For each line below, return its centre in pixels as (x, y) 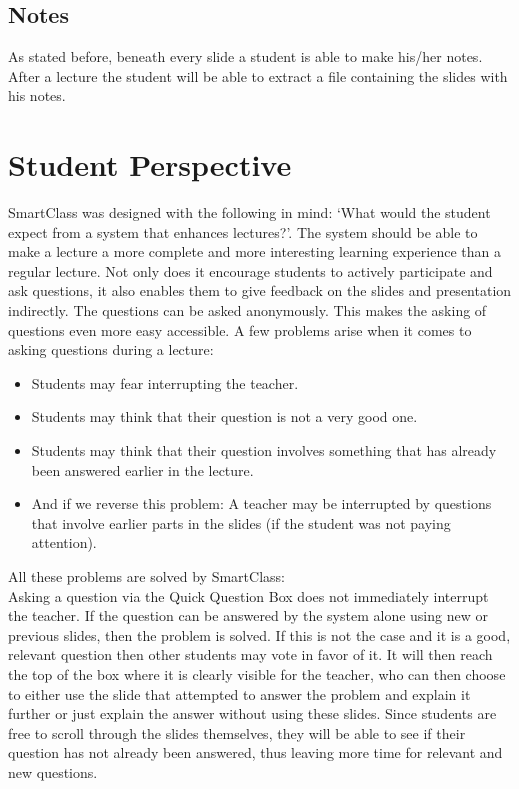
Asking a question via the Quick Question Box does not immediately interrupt (248, 595)
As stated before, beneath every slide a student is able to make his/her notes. (245, 56)
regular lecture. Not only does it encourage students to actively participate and (250, 270)
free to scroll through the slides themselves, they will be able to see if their (237, 732)
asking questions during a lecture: (111, 349)
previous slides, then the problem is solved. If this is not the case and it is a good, (259, 634)
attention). (64, 542)
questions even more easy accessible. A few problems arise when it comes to (240, 329)
